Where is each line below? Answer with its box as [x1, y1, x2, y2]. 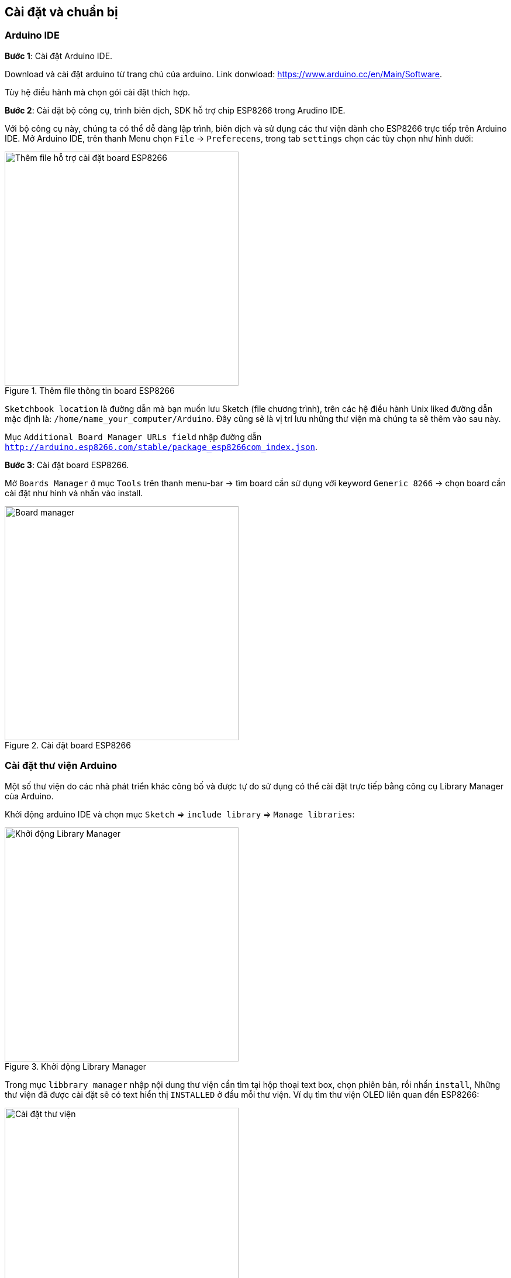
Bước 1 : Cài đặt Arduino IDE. [5, 50, 113, 61]
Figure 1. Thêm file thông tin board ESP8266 [5, 385, 175, 396]
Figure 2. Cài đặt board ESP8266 [5, 740, 131, 750]
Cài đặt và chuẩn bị [5, 5, 118, 19]
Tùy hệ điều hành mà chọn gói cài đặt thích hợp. [5, 87, 191, 97]
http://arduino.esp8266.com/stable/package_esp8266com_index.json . [5, 441, 318, 452]
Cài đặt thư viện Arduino [5, 760, 118, 772]
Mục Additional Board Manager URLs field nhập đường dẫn [5, 431, 262, 442]
